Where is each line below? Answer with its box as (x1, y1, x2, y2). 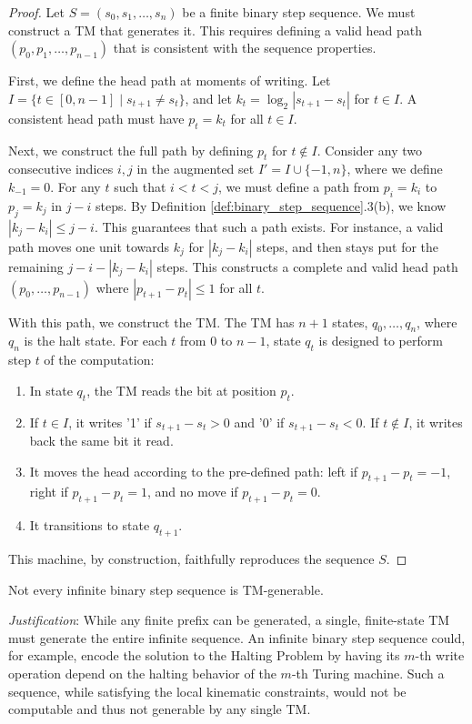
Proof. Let (8, 3, 65, 21)
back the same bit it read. (29, 431, 174, 449)
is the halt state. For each (24, 331, 167, 350)
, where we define (346, 159, 443, 178)
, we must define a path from (218, 176, 380, 196)
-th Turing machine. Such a (291, 663, 445, 682)
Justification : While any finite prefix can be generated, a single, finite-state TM (8, 610, 450, 629)
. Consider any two (316, 140, 422, 159)
